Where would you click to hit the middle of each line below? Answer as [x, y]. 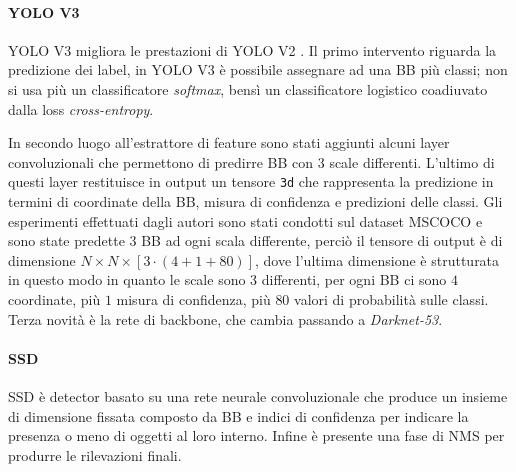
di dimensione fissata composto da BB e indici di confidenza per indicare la [238, 415]
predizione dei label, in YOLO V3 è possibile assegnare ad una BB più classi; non [258, 69]
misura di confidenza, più [193, 298]
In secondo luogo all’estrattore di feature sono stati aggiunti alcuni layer [229, 142]
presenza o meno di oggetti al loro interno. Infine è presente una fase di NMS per [256, 435]
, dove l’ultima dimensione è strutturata [377, 259]
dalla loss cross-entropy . [81, 108]
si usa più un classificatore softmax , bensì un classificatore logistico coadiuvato [248, 88]
